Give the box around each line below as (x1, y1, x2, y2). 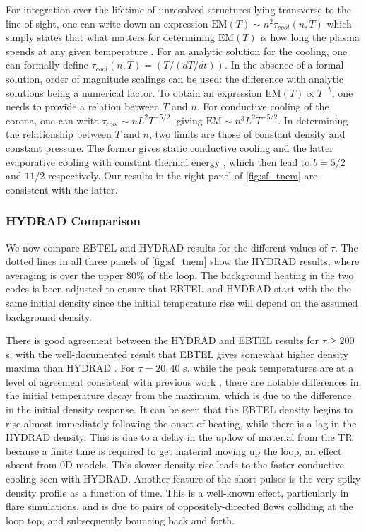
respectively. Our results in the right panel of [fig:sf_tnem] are (47, 168, 318, 183)
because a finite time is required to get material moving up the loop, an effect (6, 443, 342, 458)
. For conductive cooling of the (196, 99, 329, 114)
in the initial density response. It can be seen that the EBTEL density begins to (6, 402, 353, 417)
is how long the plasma (260, 30, 360, 45)
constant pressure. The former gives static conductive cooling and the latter (6, 140, 333, 155)
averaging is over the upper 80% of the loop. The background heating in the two (6, 267, 354, 282)
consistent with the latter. (6, 182, 118, 196)
